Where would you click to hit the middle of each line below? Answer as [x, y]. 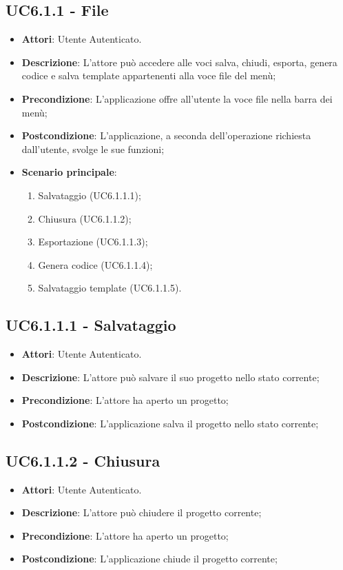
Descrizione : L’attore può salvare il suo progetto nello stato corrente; [170, 377]
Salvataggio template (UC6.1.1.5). [110, 288]
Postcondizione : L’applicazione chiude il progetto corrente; [149, 559]
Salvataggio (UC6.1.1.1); [90, 195]
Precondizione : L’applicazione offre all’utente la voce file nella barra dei [177, 98]
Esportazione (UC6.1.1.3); [93, 242]
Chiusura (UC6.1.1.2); [85, 218]
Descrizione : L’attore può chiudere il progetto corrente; [142, 512]
